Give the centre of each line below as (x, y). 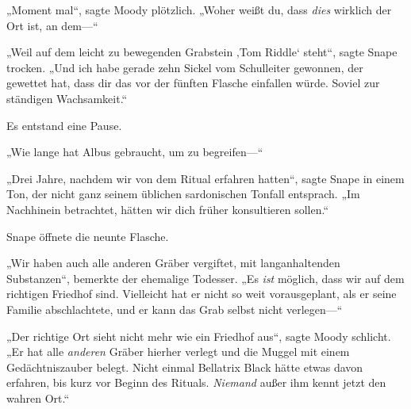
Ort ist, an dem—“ (52, 25)
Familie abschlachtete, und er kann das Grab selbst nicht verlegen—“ (175, 309)
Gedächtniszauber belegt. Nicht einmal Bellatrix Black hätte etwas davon (185, 367)
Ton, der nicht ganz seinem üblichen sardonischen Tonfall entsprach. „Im (183, 194)
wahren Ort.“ (38, 398)
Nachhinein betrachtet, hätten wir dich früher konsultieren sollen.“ (167, 209)
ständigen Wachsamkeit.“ (67, 98)
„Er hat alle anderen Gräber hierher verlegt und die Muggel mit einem (178, 352)
